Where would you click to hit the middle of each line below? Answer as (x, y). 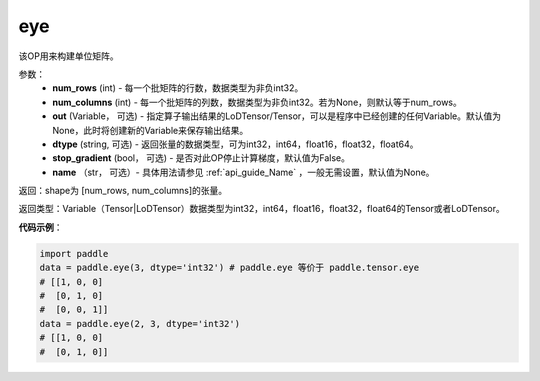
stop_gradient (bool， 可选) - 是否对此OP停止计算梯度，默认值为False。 (201, 158)
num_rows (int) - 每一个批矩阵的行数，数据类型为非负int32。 (178, 88)
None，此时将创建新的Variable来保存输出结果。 (150, 130)
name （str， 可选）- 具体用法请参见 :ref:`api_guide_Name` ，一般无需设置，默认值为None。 (243, 172)
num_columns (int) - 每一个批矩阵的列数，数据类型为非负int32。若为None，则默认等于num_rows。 (257, 102)
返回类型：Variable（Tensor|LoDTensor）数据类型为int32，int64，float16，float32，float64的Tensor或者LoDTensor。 (261, 209)
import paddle (74, 253)
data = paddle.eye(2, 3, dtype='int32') (139, 323)
